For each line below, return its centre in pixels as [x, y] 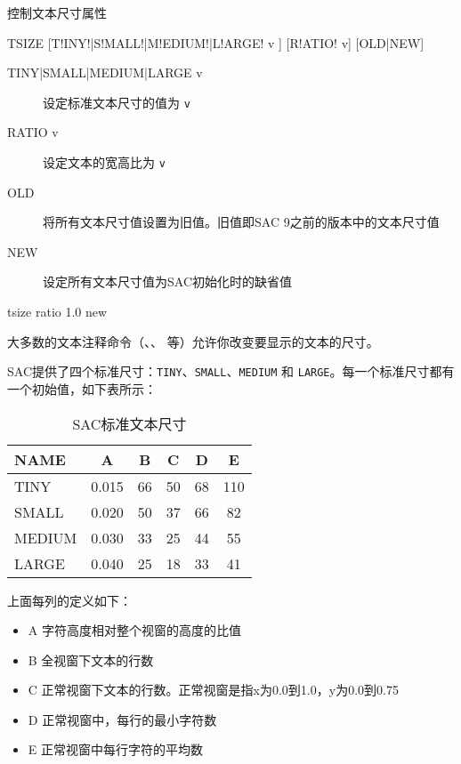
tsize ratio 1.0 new [57, 312]
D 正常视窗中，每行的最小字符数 [122, 719]
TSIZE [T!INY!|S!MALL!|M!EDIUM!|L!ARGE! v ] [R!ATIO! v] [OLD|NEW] [216, 42]
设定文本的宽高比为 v [104, 162]
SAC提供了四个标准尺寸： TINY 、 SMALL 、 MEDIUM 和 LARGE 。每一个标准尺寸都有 [231, 371]
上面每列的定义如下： [69, 600]
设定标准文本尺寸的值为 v [117, 102]
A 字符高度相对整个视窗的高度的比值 [134, 630]
